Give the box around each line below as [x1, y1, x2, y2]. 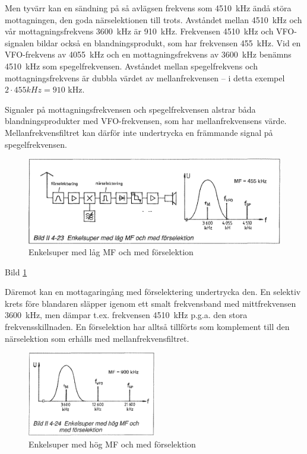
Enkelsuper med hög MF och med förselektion [29, 438, 196, 450]
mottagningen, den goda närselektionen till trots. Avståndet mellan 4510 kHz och [5, 13, 302, 26]
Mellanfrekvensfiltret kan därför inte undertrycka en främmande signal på [5, 126, 273, 138]
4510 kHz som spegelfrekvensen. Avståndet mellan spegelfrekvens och [5, 59, 258, 72]
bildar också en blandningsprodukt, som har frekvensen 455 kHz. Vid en [36, 36, 301, 49]
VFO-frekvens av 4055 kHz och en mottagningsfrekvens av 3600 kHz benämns [5, 48, 292, 61]
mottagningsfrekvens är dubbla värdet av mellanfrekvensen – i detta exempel [5, 71, 285, 84]
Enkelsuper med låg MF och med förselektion [29, 246, 194, 258]
